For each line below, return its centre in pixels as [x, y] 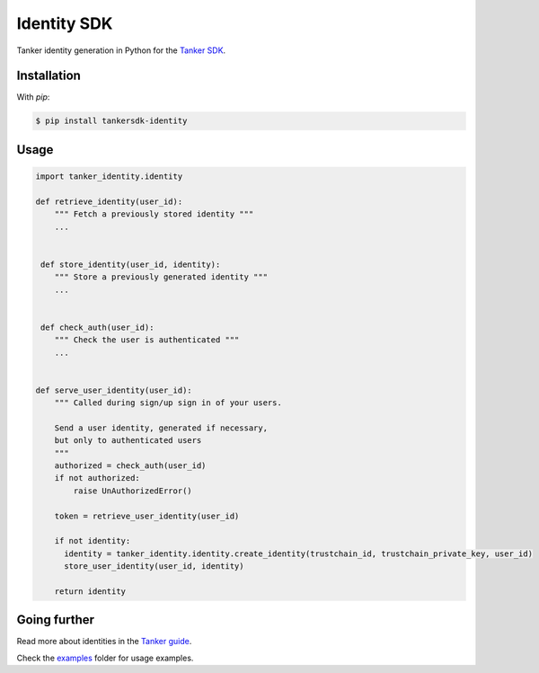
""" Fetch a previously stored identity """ [154, 214]
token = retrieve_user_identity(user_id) [147, 516]
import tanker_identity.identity [109, 177]
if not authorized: [97, 478]
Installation [49, 76]
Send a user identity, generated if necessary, [161, 428]
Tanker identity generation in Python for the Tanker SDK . [121, 50]
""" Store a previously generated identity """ [161, 277]
